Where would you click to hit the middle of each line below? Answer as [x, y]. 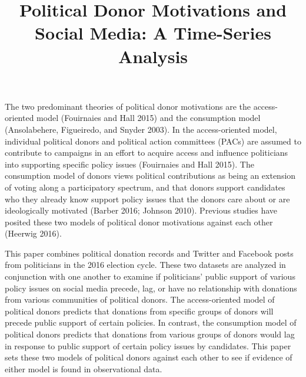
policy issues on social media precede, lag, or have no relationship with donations [151, 288]
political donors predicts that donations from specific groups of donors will [139, 311]
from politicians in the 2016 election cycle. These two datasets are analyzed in [145, 265]
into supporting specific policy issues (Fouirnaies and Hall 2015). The [129, 164]
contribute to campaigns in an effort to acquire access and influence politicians [147, 153]
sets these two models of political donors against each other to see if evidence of [149, 357]
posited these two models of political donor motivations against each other [139, 222]
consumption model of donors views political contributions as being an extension [150, 176]
